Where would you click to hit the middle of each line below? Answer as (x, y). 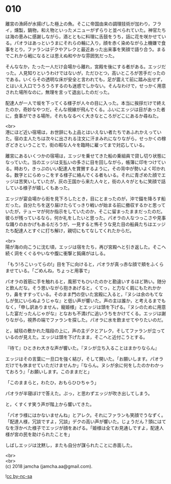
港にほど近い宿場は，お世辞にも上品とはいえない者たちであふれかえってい (83, 132)
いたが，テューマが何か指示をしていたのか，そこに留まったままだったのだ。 (85, 211)
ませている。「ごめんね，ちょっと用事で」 (49, 270)
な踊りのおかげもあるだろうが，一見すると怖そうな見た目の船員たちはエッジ (86, 224)
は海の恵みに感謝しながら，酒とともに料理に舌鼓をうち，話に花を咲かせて (83, 36)
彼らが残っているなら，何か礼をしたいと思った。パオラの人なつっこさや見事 (86, 217)
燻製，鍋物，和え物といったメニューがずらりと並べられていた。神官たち (90, 30)
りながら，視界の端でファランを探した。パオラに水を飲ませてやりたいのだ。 (86, 320)
